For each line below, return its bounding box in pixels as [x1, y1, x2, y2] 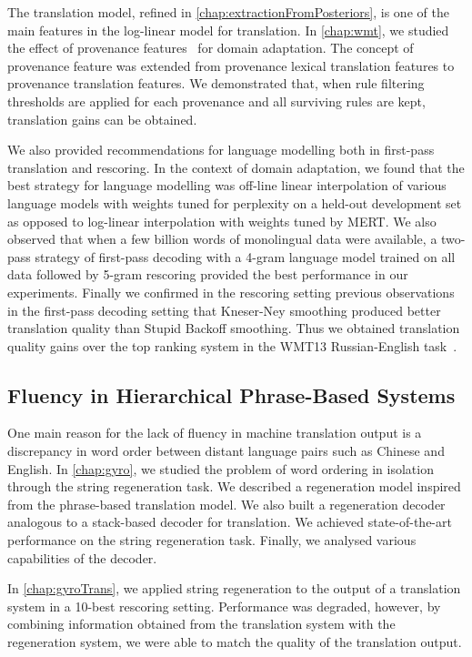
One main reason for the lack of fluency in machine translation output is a [7, 423, 422, 442]
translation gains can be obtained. [7, 109, 197, 128]
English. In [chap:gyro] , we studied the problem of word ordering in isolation [7, 459, 434, 478]
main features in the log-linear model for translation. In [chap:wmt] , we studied [7, 20, 449, 39]
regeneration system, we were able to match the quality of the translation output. [7, 632, 462, 652]
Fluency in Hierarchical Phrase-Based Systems [7, 380, 456, 409]
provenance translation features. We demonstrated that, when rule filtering [7, 74, 425, 93]
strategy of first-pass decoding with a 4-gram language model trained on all [35, 247, 456, 266]
